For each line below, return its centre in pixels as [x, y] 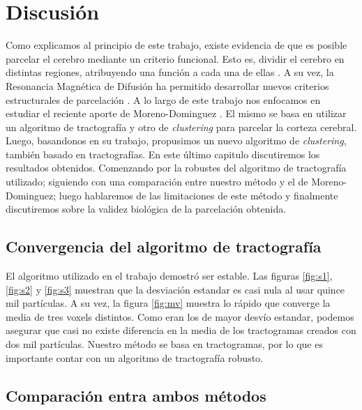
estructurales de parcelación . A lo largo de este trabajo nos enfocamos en [163, 99]
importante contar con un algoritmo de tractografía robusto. [135, 357]
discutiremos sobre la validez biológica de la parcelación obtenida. [146, 209]
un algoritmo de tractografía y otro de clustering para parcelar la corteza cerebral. [181, 127]
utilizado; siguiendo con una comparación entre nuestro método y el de [157, 182]
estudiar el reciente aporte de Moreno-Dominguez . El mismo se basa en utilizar [176, 113]
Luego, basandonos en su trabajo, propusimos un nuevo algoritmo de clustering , [176, 141]
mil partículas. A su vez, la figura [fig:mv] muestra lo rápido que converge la [168, 303]
